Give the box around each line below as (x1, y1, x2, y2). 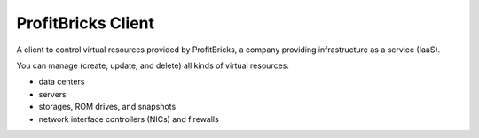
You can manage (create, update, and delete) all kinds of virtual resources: (16, 60, 290, 71)
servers (38, 88, 67, 99)
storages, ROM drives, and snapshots (38, 102, 177, 112)
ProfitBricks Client (16, 13, 155, 33)
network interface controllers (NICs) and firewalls (38, 113, 219, 124)
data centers (38, 76, 85, 88)
